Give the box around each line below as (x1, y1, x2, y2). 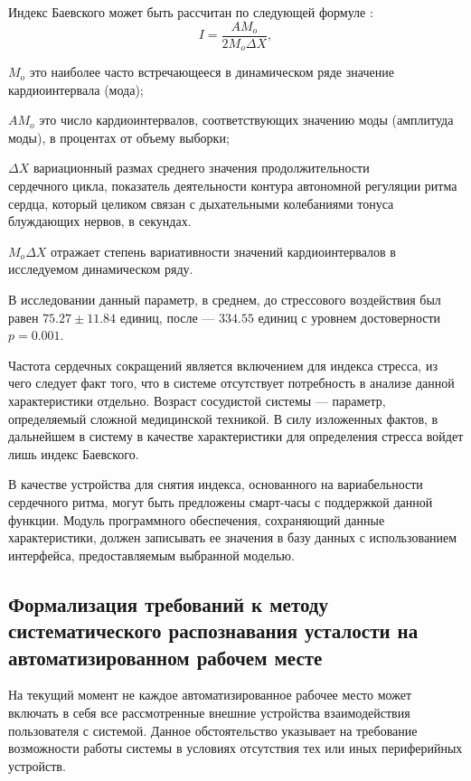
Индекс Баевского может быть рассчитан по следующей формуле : (8, 3, 373, 21)
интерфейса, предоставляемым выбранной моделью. (8, 545, 295, 564)
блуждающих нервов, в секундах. (8, 212, 192, 231)
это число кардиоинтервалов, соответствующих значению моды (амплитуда (39, 110, 454, 129)
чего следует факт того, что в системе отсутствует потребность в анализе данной (8, 373, 455, 392)
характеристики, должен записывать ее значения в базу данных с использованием (8, 528, 457, 547)
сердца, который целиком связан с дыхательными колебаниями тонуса (8, 193, 394, 212)
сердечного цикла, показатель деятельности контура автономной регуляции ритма (8, 176, 457, 195)
